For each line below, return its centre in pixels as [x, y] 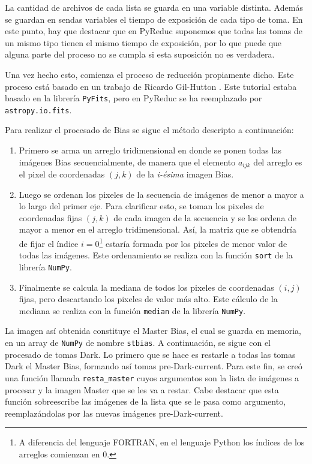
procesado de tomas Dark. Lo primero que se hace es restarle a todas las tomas [150, 354]
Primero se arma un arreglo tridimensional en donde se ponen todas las [150, 150]
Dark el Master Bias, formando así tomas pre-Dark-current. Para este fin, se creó [154, 366]
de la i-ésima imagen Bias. [185, 174]
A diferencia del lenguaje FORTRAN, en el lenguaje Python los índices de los [162, 442]
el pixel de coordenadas [62, 174]
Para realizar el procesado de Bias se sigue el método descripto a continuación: [149, 130]
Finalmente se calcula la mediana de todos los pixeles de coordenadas [146, 287]
